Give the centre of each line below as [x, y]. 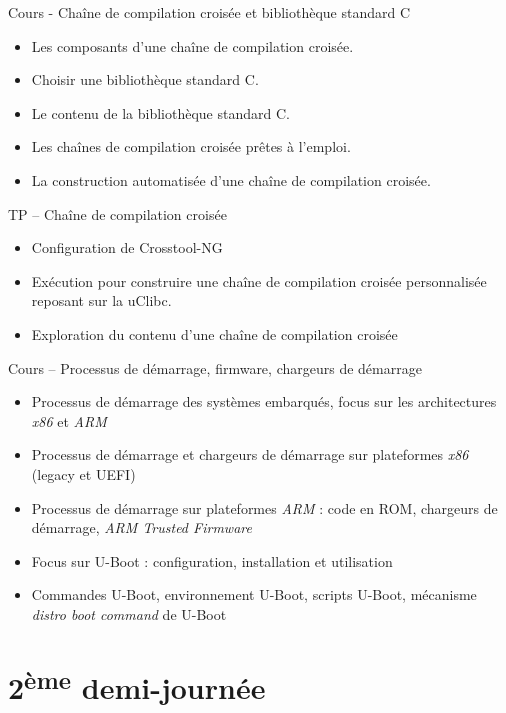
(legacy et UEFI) [83, 473]
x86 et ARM [69, 420]
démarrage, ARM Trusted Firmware [141, 527]
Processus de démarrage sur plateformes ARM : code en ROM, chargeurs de [264, 507]
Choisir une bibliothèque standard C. [145, 79]
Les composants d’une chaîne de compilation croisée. [192, 45]
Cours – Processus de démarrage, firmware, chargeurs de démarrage [215, 367]
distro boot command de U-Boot [129, 613]
